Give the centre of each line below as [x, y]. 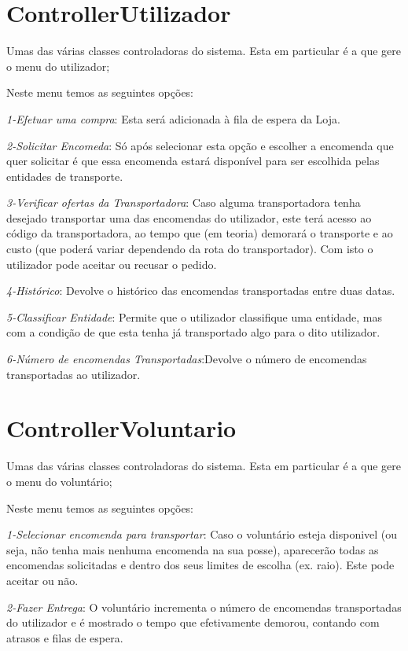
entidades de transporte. [65, 176]
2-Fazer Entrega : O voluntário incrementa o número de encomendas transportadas [204, 607]
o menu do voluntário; [59, 481]
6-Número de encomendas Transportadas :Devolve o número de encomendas [187, 359]
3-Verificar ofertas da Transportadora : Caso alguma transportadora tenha [184, 202]
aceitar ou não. [42, 580]
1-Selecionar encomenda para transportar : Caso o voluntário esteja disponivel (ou [202, 534]
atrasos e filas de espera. [65, 637]
